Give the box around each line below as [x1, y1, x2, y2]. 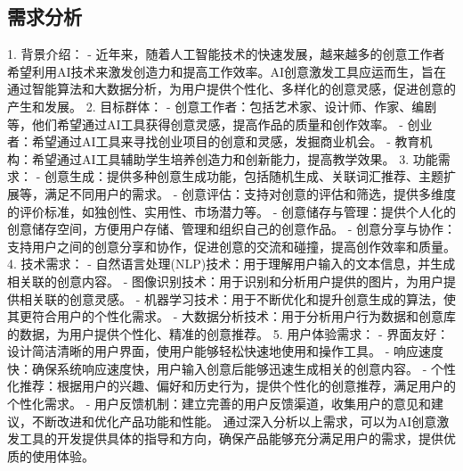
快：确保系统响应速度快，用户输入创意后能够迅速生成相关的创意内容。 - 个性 [7, 359, 456, 377]
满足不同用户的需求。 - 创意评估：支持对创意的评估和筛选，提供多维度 [44, 184, 456, 202]
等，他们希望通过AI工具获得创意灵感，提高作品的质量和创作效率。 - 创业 [7, 114, 433, 133]
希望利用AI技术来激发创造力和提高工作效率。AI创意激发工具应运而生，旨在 [7, 62, 447, 80]
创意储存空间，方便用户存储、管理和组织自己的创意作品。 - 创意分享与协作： [7, 219, 456, 238]
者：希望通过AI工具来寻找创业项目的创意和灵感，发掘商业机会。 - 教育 [7, 132, 420, 151]
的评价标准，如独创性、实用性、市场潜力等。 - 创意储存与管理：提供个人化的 [7, 202, 456, 220]
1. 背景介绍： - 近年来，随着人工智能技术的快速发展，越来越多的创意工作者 [7, 45, 445, 63]
